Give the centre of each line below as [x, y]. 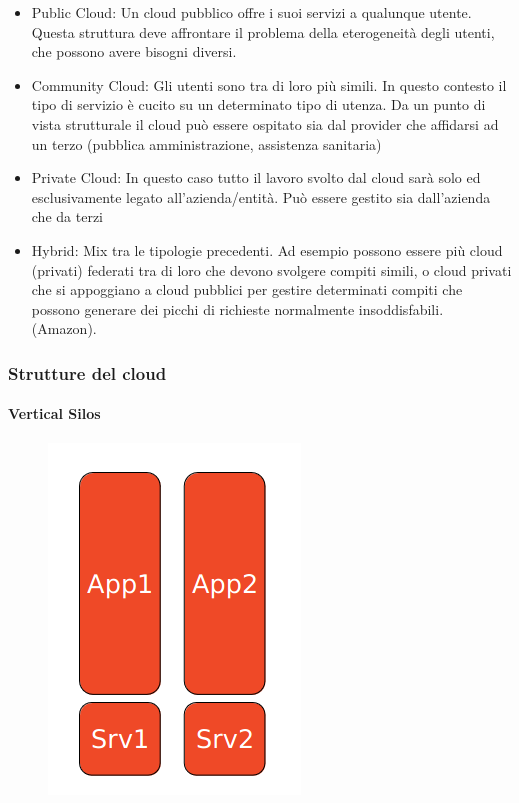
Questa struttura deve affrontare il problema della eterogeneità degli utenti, [263, 31]
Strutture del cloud [87, 372]
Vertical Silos [54, 413]
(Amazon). [64, 328]
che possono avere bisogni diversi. [134, 51]
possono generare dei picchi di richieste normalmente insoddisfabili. [237, 308]
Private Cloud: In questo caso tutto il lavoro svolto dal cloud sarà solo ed [256, 177]
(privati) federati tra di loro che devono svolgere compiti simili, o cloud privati [271, 269]
